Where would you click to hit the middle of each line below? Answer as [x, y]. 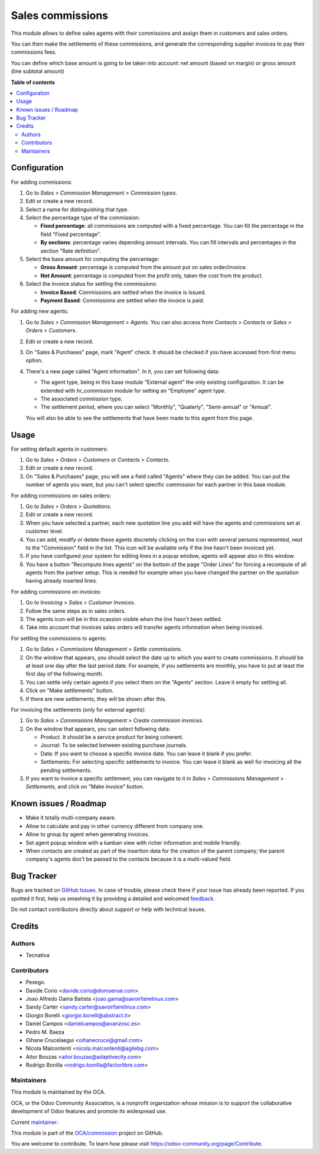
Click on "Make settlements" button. [70, 691]
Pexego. [36, 982]
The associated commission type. [82, 399]
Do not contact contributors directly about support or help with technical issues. [108, 909]
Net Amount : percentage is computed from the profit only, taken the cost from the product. [152, 276]
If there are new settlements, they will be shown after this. [96, 699]
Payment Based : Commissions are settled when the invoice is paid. [123, 300]
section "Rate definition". [71, 251]
